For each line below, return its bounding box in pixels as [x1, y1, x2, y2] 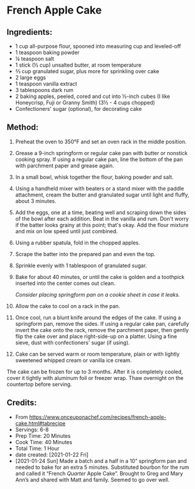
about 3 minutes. [15, 197, 57, 204]
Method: [6, 122, 39, 133]
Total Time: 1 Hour [15, 445, 60, 452]
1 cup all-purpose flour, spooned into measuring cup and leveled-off [15, 42, 181, 50]
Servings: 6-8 [15, 426, 49, 433]
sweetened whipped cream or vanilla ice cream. [15, 356, 132, 363]
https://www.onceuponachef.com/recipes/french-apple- [29, 413, 167, 421]
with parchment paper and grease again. [15, 162, 114, 169]
